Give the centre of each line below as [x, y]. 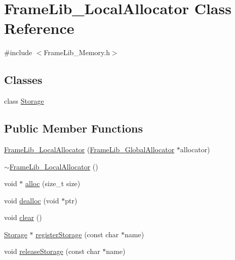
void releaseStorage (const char [52, 251]
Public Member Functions [73, 128]
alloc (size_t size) [53, 183]
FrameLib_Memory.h [77, 52]
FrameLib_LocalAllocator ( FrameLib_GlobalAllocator [89, 149]
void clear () [23, 217]
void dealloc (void [32, 200]
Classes [23, 80]
